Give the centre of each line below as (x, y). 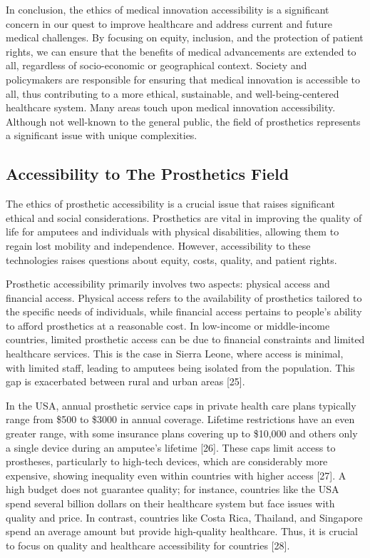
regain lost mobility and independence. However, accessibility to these (158, 245)
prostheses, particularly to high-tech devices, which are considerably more (167, 461)
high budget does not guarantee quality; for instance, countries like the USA (173, 489)
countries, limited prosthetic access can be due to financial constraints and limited (185, 339)
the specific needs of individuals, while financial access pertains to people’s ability (184, 311)
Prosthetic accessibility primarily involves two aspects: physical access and (168, 284)
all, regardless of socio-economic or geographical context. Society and (156, 65)
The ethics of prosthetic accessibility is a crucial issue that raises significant (171, 204)
